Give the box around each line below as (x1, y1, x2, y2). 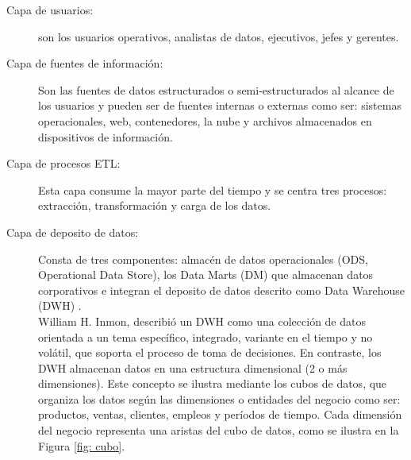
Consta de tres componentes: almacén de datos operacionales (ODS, (38, 250, 368, 267)
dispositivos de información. (38, 128, 173, 145)
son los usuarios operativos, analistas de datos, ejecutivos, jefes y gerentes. (38, 28, 399, 44)
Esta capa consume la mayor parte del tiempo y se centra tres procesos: (38, 181, 387, 198)
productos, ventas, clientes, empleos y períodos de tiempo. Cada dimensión (38, 406, 402, 423)
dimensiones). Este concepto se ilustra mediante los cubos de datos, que (38, 375, 387, 392)
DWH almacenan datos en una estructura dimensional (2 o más (38, 359, 348, 376)
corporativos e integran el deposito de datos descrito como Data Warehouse (38, 281, 405, 298)
